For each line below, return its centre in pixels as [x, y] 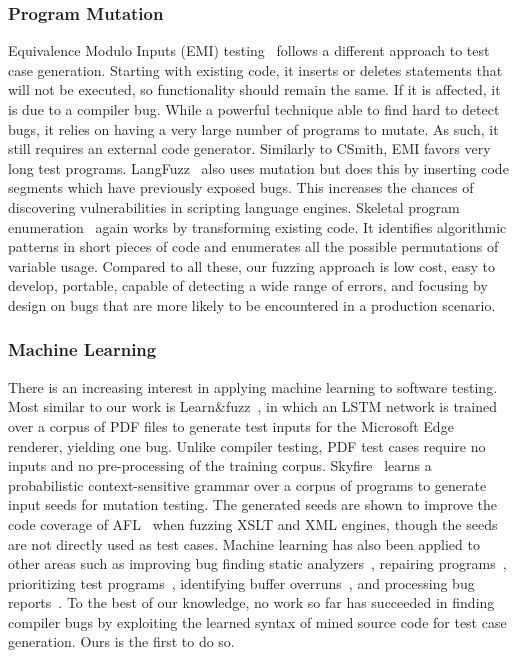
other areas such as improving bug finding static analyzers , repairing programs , [257, 563]
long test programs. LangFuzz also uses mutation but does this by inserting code [258, 167]
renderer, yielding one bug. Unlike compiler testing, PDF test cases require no [247, 445]
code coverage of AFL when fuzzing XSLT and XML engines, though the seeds [253, 523]
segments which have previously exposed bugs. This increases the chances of [241, 187]
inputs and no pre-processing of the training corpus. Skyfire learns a [220, 465]
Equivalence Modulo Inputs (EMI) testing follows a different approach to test [249, 50]
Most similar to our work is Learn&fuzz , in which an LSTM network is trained [252, 406]
